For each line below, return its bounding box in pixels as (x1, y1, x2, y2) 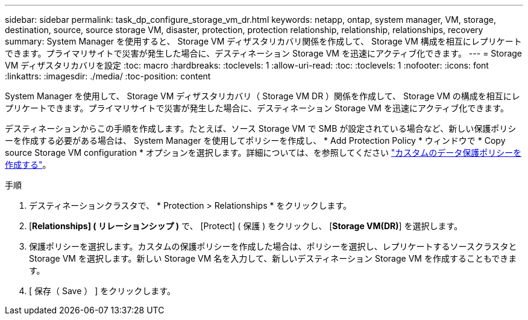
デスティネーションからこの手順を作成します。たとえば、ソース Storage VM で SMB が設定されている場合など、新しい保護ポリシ (5, 123, 517, 134)
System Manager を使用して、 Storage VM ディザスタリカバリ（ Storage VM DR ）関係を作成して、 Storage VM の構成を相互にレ (5, 91, 520, 101)
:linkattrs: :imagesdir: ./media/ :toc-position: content (5, 71, 211, 81)
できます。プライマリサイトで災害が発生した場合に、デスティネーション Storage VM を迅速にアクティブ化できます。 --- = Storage (5, 48, 523, 58)
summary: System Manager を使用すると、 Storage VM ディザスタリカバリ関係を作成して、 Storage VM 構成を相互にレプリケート (5, 36, 522, 46)
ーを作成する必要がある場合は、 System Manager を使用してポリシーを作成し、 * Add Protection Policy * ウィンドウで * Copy (5, 135, 506, 146)
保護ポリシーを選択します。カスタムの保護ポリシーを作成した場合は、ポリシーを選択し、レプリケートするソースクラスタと (29, 241, 517, 251)
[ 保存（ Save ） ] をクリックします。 (29, 286, 175, 296)
